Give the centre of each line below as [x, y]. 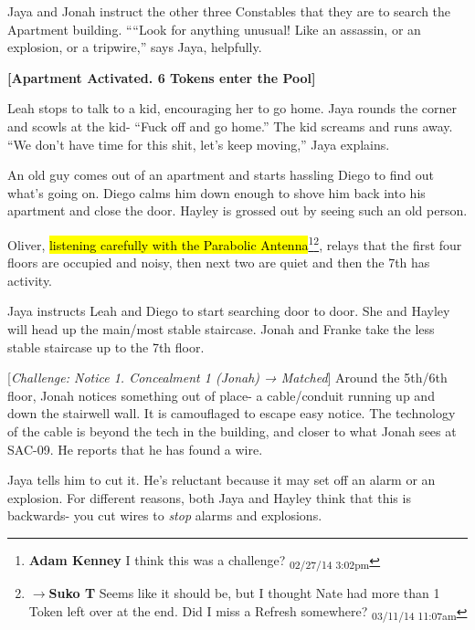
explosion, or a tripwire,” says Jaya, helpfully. [135, 47]
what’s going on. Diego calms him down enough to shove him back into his [216, 192]
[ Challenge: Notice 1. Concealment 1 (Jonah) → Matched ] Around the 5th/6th [227, 378]
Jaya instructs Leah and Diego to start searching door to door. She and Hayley [229, 311]
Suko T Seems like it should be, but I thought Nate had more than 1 [244, 593]
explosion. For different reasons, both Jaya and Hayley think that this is [209, 497]
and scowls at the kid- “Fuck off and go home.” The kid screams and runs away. [230, 126]
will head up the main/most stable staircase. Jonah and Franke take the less [221, 328]
